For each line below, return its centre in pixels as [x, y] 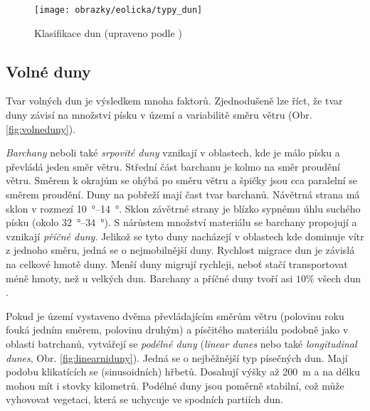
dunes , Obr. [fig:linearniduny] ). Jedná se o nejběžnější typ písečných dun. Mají [177, 357]
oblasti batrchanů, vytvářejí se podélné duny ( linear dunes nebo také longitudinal [181, 343]
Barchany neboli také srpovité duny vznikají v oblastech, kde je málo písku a [173, 153]
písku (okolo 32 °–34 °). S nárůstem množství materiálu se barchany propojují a [181, 222]
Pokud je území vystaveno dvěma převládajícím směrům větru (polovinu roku [175, 315]
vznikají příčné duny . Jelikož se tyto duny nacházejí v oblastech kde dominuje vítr [185, 236]
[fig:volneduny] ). [41, 128]
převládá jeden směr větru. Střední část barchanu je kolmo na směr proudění [173, 166]
